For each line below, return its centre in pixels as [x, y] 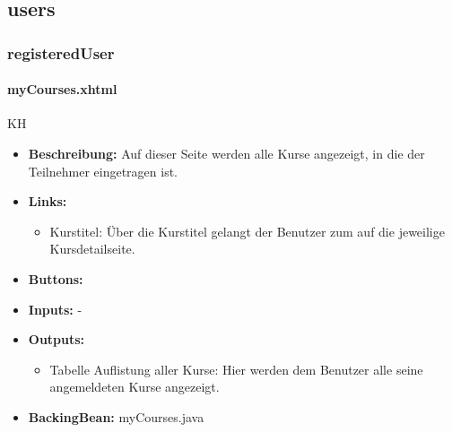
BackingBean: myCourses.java [116, 416]
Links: [48, 201]
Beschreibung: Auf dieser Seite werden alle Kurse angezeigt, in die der [226, 154]
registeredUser [61, 52]
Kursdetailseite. [92, 249]
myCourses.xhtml [62, 89]
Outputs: [56, 339]
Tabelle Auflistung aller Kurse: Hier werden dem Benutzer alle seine [236, 369]
